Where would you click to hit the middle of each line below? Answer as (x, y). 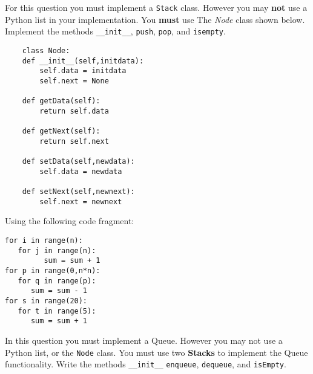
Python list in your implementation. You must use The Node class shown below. (155, 19)
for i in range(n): (44, 240)
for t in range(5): (57, 311)
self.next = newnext (81, 202)
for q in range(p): (57, 281)
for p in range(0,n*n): (53, 270)
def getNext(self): (61, 131)
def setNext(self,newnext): (78, 192)
